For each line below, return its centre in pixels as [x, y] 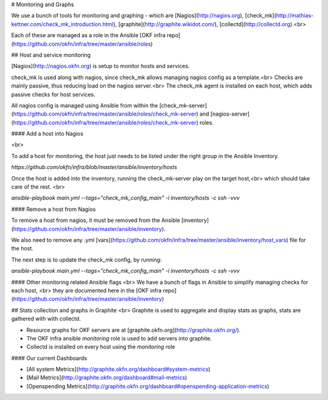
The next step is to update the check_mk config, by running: [87, 260]
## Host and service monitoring [51, 55]
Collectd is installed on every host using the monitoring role [101, 347]
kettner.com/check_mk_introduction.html [62, 24]
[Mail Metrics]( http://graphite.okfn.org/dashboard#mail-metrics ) [107, 378]
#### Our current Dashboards [49, 358]
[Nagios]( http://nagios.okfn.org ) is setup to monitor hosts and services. [101, 66]
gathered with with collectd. [46, 319]
